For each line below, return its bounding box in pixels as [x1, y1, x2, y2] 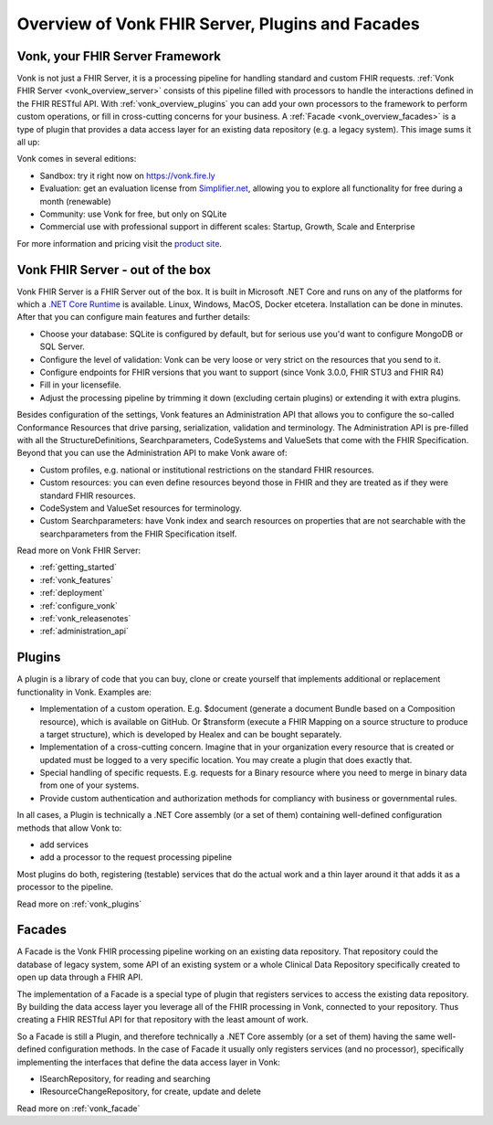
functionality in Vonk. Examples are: [16, 686, 152, 697]
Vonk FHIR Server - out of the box [16, 261, 212, 278]
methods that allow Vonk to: [16, 823, 122, 833]
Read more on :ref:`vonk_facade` [16, 1102, 141, 1114]
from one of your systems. [39, 780, 140, 791]
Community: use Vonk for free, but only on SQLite [39, 208, 227, 219]
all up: [16, 137, 40, 148]
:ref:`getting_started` [39, 562, 118, 573]
